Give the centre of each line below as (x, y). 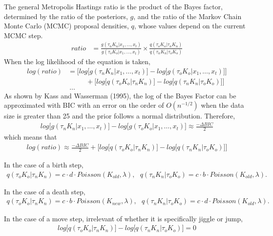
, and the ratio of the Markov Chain (188, 16)
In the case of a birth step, (44, 165)
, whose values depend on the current (190, 26)
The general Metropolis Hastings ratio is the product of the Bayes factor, (113, 6)
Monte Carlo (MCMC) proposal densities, (66, 26)
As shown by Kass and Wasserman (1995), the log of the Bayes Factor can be (120, 95)
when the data (222, 105)
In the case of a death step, (45, 191)
